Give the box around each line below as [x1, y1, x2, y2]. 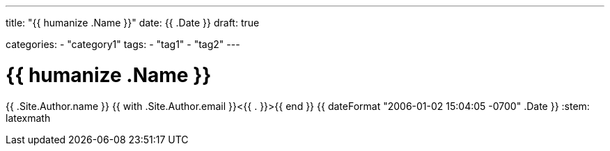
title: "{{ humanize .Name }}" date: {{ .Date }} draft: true [6, 17, 260, 29]
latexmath [6, 111, 51, 124]
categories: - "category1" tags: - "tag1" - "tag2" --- [6, 38, 240, 50]
